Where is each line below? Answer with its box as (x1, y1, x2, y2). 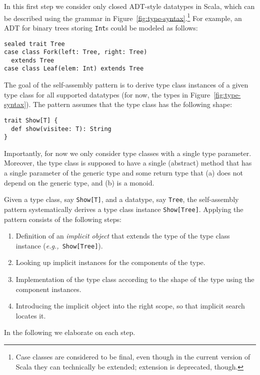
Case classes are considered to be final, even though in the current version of (15, 351, 250, 361)
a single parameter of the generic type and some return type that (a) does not (4, 167, 243, 178)
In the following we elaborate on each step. (4, 327, 135, 337)
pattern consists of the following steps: (4, 213, 121, 224)
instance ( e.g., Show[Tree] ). (15, 240, 103, 250)
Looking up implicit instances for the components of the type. (15, 257, 205, 267)
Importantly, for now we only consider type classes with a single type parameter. (4, 147, 251, 158)
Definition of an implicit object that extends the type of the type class (15, 230, 230, 241)
